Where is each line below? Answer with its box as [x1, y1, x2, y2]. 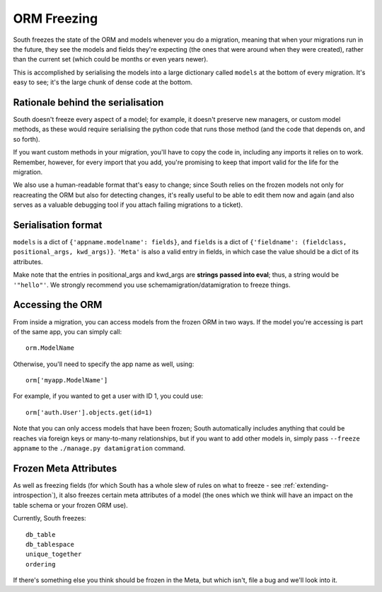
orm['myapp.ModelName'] [25, 376, 108, 385]
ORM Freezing [13, 11, 98, 26]
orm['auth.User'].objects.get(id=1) [25, 408, 153, 416]
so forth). [13, 135, 40, 143]
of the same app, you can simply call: [13, 327, 122, 336]
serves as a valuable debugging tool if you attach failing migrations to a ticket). [13, 200, 243, 209]
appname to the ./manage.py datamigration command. [13, 444, 186, 452]
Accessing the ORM [13, 299, 103, 311]
